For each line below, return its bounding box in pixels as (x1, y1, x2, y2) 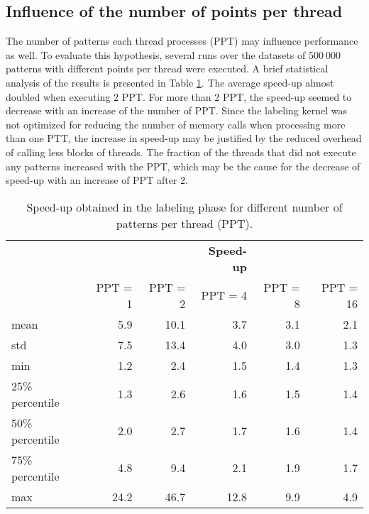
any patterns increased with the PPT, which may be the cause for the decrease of (6, 158, 360, 173)
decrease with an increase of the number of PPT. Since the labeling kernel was (6, 103, 348, 118)
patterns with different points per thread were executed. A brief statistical (6, 61, 329, 76)
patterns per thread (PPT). (116, 214, 253, 231)
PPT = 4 (201, 287, 248, 304)
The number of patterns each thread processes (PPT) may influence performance (6, 33, 358, 48)
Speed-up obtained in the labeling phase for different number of (26, 198, 343, 215)
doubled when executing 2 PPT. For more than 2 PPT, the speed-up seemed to (6, 89, 352, 104)
